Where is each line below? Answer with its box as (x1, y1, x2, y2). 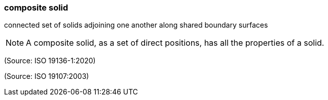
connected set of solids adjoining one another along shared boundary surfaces (4, 21, 268, 30)
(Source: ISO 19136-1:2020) (4, 56, 96, 65)
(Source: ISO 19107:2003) (4, 72, 89, 81)
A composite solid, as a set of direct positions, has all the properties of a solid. (26, 38, 324, 48)
